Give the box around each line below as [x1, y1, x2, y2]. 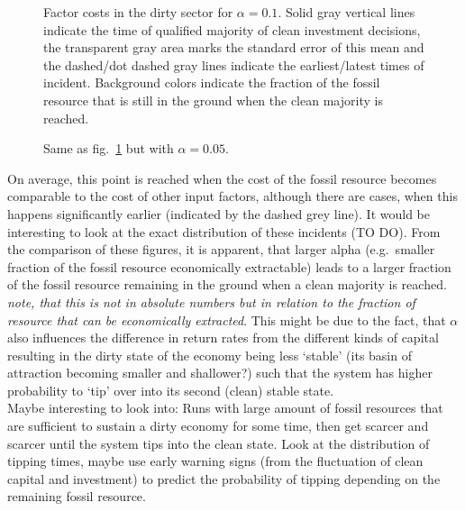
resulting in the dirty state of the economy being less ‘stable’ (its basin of [7, 345, 412, 364]
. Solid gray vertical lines [278, 3, 415, 21]
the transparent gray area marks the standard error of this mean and [43, 38, 424, 57]
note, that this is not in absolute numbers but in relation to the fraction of [7, 292, 415, 311]
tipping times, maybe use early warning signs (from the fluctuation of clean [7, 452, 424, 470]
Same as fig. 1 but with [43, 139, 174, 158]
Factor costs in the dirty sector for [43, 3, 233, 21]
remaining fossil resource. [7, 487, 146, 506]
